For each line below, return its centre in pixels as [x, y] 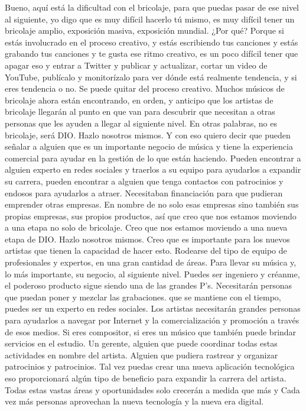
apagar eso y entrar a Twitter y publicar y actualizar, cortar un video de [136, 65]
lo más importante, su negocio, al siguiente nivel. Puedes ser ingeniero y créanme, [152, 274]
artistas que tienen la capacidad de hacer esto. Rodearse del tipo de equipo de [146, 250]
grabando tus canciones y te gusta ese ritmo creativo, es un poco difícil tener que [152, 54]
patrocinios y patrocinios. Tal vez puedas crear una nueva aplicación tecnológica [150, 366]
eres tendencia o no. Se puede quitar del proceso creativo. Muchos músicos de [145, 88]
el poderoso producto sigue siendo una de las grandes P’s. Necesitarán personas [149, 285]
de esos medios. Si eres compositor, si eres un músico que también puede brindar [151, 331]
